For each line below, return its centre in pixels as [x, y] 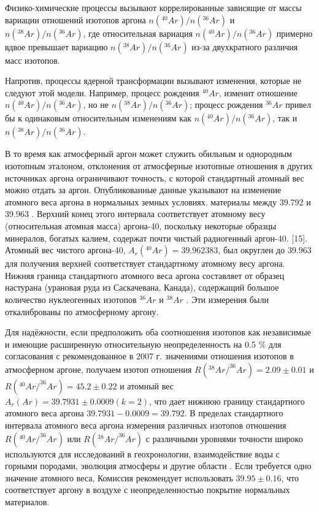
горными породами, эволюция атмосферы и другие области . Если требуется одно [158, 466]
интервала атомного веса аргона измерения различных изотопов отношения [146, 425]
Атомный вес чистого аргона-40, [65, 250]
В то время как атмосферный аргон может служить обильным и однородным [148, 154]
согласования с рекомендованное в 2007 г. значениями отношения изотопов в [149, 356]
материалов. [27, 502]
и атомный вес [147, 385]
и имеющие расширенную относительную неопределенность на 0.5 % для [143, 344]
